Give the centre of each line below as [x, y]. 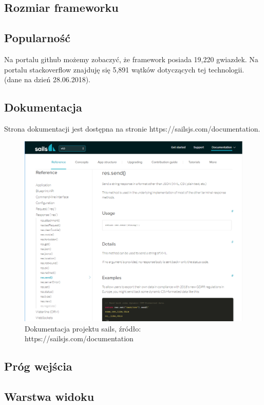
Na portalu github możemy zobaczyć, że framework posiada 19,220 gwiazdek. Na [131, 59]
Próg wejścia [38, 366]
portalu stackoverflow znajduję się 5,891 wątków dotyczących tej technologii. [124, 69]
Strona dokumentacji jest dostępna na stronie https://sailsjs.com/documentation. [132, 128]
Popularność [37, 38]
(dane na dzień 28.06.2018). [48, 79]
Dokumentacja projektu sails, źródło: [83, 328]
